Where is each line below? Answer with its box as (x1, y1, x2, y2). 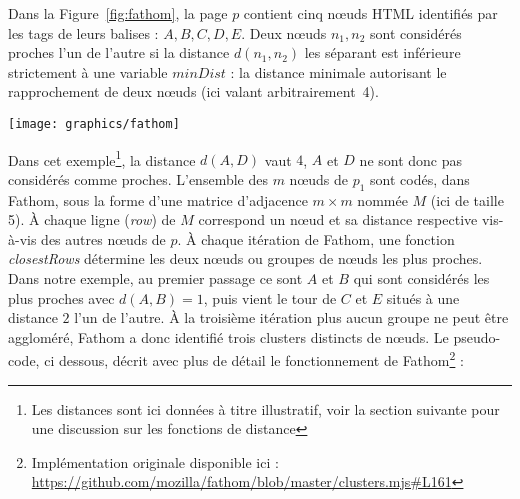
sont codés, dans (370, 168, 470, 189)
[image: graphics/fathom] (8, 116, 180, 131)
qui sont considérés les (353, 268, 490, 289)
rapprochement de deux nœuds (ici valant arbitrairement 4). (8, 81, 379, 102)
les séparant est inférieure (304, 42, 461, 63)
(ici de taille (430, 189, 504, 210)
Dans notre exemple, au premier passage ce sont (8, 268, 303, 289)
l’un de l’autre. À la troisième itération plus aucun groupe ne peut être (74, 307, 509, 328)
